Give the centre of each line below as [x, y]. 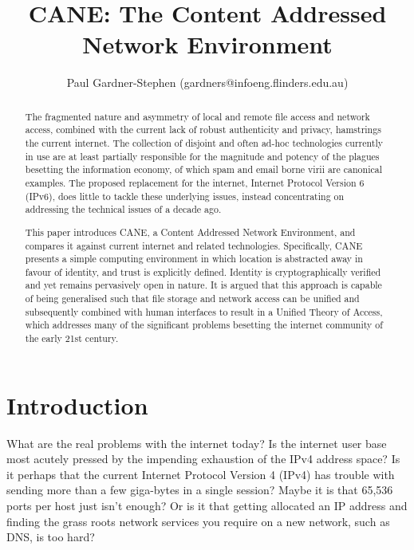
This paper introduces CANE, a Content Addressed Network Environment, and [190, 232]
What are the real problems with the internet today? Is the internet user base [197, 443]
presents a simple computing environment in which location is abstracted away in [194, 259]
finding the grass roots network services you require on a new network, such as [198, 521]
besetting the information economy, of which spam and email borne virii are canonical [203, 169]
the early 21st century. [72, 338]
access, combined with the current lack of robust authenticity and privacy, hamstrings [203, 130]
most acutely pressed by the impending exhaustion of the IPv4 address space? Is [203, 459]
